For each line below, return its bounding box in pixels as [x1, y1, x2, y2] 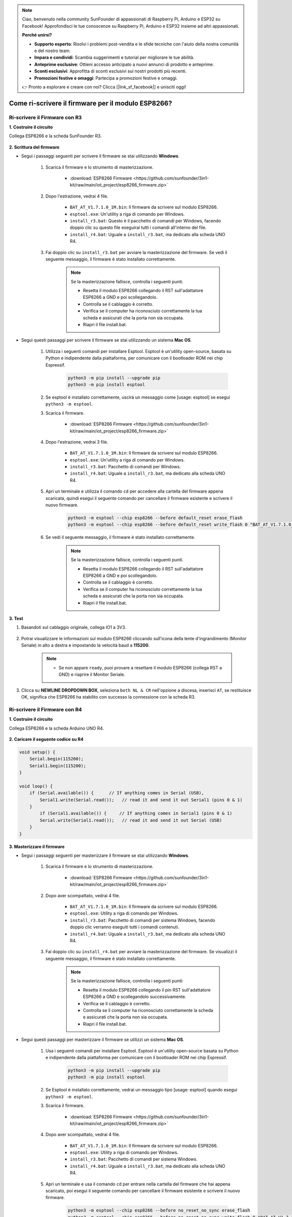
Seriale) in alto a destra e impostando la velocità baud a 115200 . [21, 643, 150, 648]
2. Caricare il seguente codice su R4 [9, 736, 84, 742]
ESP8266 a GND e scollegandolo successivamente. [83, 994, 186, 1000]
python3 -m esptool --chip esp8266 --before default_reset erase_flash [68, 515, 243, 521]
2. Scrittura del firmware [9, 144, 60, 150]
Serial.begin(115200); [29, 756, 84, 762]
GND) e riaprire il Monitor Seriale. [58, 672, 126, 678]
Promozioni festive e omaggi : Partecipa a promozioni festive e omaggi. [34, 75, 178, 81]
